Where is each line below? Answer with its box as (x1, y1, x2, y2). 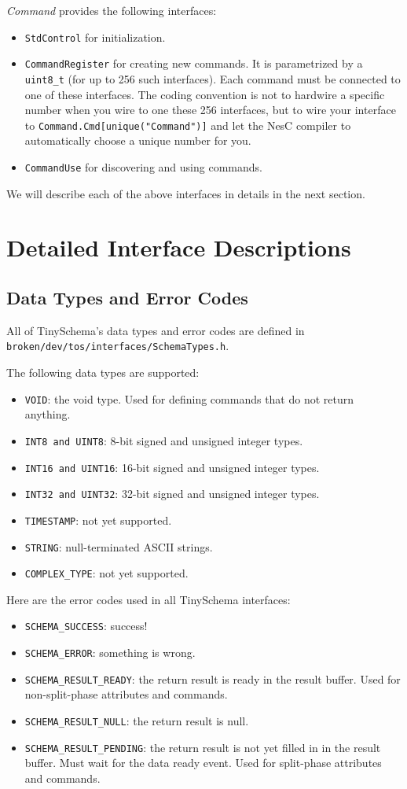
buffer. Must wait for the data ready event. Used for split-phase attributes (24, 754, 382, 771)
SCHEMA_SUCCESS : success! (24, 618, 148, 634)
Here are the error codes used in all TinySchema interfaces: (6, 591, 291, 607)
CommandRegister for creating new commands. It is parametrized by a (24, 55, 363, 72)
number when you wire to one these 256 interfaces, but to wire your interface (24, 101, 396, 118)
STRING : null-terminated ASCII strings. (24, 538, 213, 555)
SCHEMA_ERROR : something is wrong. (24, 644, 196, 661)
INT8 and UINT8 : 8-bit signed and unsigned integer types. (24, 432, 303, 448)
